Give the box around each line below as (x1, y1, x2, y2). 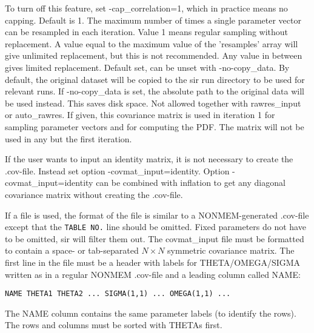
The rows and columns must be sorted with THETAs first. (5, 318, 222, 331)
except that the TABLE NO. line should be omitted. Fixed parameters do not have (5, 220, 306, 233)
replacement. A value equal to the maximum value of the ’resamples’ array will (5, 37, 298, 50)
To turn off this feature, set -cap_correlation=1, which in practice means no (5, 2, 288, 14)
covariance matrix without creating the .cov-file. (5, 188, 183, 200)
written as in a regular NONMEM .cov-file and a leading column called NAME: (5, 268, 301, 280)
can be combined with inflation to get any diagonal (96, 176, 286, 189)
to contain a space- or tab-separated (5, 244, 139, 257)
